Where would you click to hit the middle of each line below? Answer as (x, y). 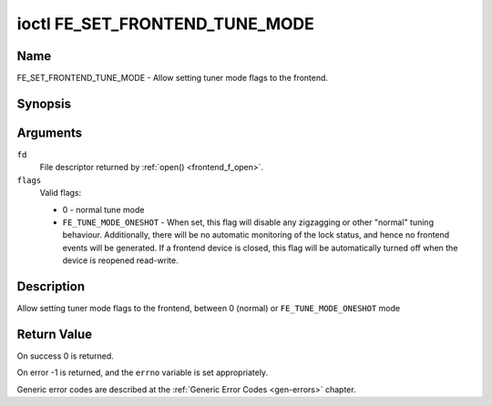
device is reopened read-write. (120, 260)
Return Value (55, 334)
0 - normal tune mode (103, 209)
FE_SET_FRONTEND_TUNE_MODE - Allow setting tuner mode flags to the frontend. (172, 78)
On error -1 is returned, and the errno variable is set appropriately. (143, 372)
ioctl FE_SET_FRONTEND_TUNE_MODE (165, 24)
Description (51, 286)
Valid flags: (61, 193)
